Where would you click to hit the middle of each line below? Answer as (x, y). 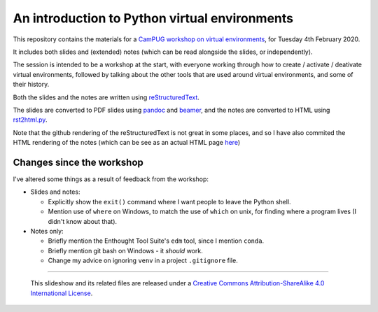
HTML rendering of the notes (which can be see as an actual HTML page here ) (127, 143)
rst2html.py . (30, 120)
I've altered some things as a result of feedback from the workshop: (111, 179)
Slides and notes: (55, 192)
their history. (31, 85)
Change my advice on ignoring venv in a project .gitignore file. (143, 261)
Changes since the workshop (78, 162)
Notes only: (47, 231)
